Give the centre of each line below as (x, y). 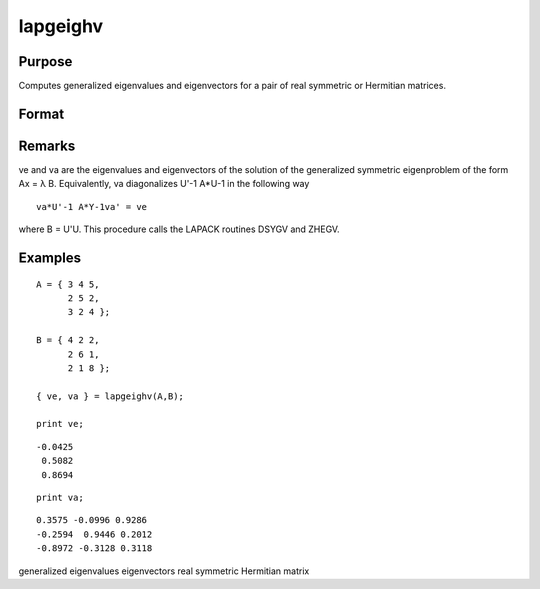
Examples (50, 257)
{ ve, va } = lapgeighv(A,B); (110, 396)
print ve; (60, 424)
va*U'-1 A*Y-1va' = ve (92, 206)
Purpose (45, 61)
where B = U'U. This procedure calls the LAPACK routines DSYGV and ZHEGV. (179, 229)
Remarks (47, 145)
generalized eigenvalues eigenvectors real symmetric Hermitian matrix (164, 571)
